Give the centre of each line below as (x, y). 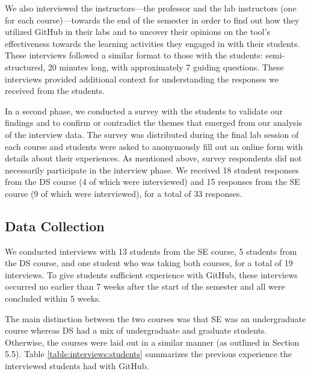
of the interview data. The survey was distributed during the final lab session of (152, 134)
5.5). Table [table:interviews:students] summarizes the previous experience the (149, 354)
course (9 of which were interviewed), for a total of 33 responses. (124, 193)
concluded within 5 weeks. (53, 298)
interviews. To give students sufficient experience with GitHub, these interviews (151, 274)
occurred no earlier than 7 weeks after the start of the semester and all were (145, 286)
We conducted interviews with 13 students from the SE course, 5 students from (151, 251)
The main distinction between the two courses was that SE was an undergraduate (155, 318)
